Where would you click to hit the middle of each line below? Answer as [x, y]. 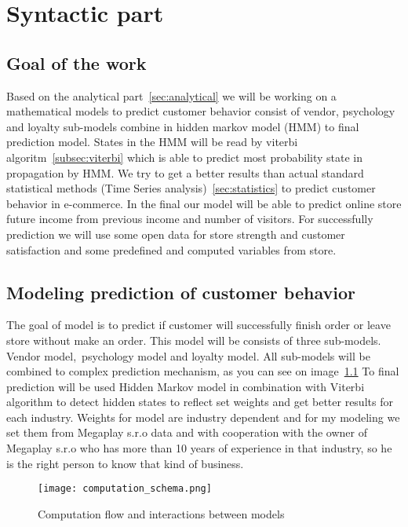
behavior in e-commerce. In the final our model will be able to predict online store [204, 203]
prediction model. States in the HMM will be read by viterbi [152, 142]
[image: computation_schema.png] [125, 489]
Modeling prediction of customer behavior [181, 292]
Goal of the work [76, 62]
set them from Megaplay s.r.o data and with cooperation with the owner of [187, 432]
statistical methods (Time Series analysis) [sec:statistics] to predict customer [191, 188]
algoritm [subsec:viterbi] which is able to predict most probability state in [185, 157]
